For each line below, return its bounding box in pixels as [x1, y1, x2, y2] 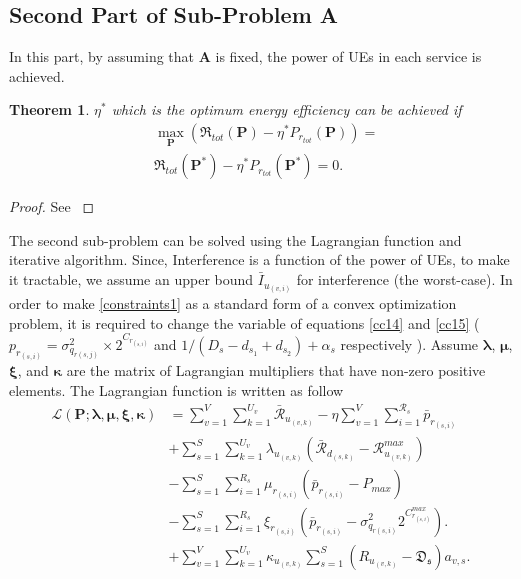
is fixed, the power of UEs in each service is [215, 46, 482, 67]
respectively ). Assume [340, 333, 479, 354]
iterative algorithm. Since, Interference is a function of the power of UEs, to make [9, 249, 510, 270]
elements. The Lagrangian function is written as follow [9, 379, 344, 400]
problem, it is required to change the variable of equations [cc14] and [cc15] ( [9, 312, 480, 333]
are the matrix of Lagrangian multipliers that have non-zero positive [66, 360, 486, 381]
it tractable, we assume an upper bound [9, 269, 254, 290]
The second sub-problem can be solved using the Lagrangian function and [9, 229, 462, 250]
